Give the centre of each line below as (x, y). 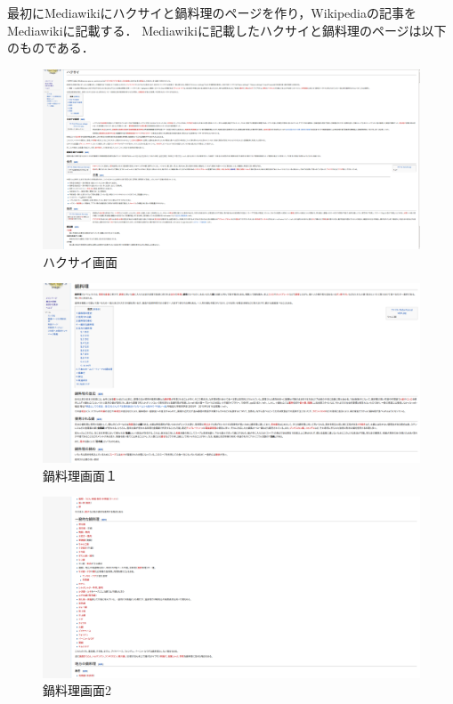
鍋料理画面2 (77, 690)
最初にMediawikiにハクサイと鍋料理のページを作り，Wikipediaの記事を (212, 12)
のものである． (51, 48)
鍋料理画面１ (80, 475)
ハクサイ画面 (80, 261)
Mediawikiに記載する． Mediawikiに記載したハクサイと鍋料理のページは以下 (227, 30)
